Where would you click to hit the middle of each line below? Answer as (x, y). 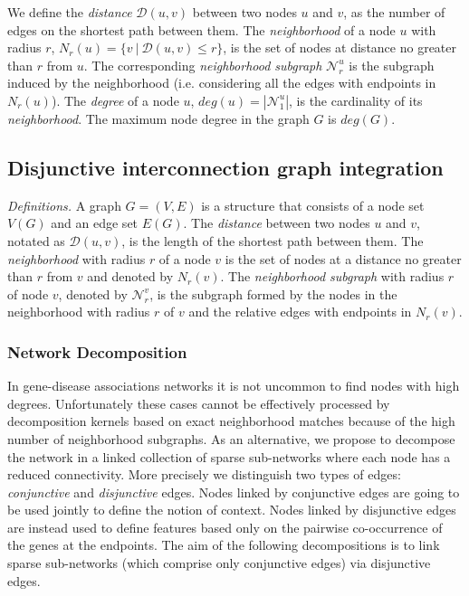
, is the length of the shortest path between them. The (273, 240)
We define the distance (70, 12)
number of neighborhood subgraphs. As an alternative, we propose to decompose (231, 438)
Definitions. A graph (64, 205)
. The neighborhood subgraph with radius (332, 276)
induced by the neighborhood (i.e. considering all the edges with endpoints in (222, 83)
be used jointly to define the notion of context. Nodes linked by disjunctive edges (232, 510)
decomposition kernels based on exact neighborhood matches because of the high (231, 421)
